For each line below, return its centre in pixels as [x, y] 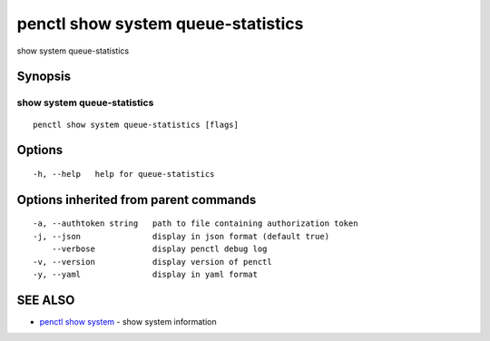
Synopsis [44, 77]
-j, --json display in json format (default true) [181, 236]
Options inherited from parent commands [137, 200]
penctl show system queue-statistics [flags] [136, 124]
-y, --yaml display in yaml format [146, 274]
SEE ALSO [46, 300]
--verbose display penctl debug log [159, 249]
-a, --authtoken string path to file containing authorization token [196, 224]
